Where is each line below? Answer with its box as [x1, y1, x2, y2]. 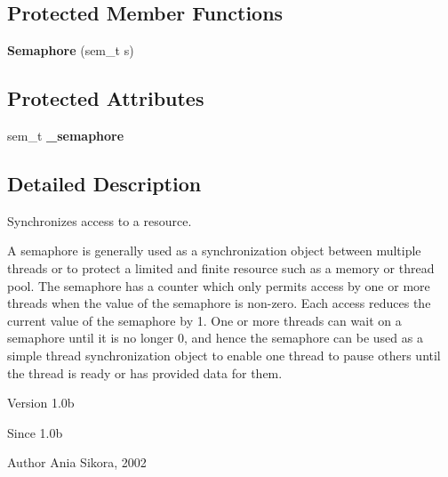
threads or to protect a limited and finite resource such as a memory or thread [7, 258, 435, 277]
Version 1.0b [7, 393, 75, 412]
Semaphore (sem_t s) [7, 41, 134, 60]
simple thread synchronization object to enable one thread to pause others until [7, 345, 441, 364]
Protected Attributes [7, 85, 204, 112]
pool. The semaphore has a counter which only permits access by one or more [7, 276, 430, 295]
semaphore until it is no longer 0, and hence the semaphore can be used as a [7, 328, 423, 347]
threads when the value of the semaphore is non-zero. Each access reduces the [7, 294, 431, 312]
